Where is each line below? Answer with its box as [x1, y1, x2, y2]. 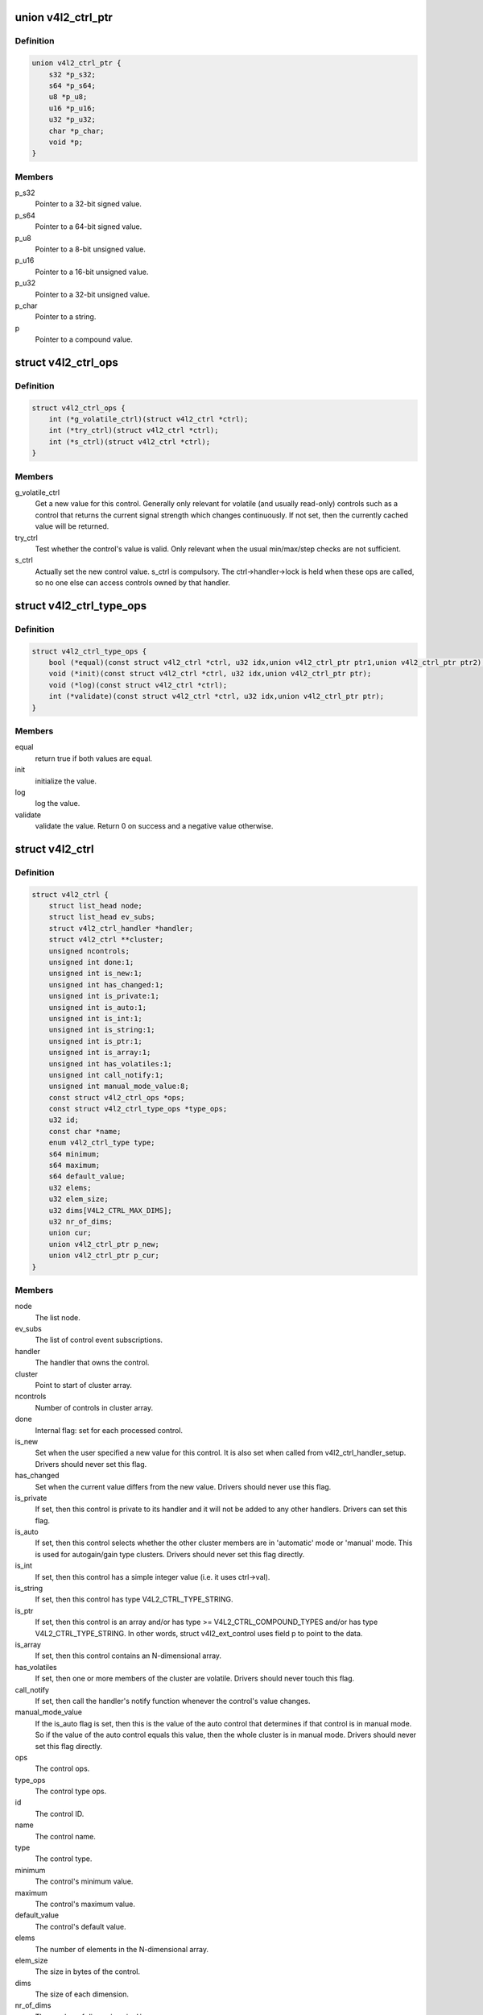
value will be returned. [35, 521, 109, 531]
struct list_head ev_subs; [48, 912, 156, 922]
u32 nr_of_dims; [48, 1217, 113, 1226]
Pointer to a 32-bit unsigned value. [35, 289, 151, 299]
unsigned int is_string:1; [48, 1025, 156, 1035]
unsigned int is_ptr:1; [48, 1037, 142, 1045]
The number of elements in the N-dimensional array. [35, 1944, 209, 1954]
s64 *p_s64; [48, 81, 97, 90]
